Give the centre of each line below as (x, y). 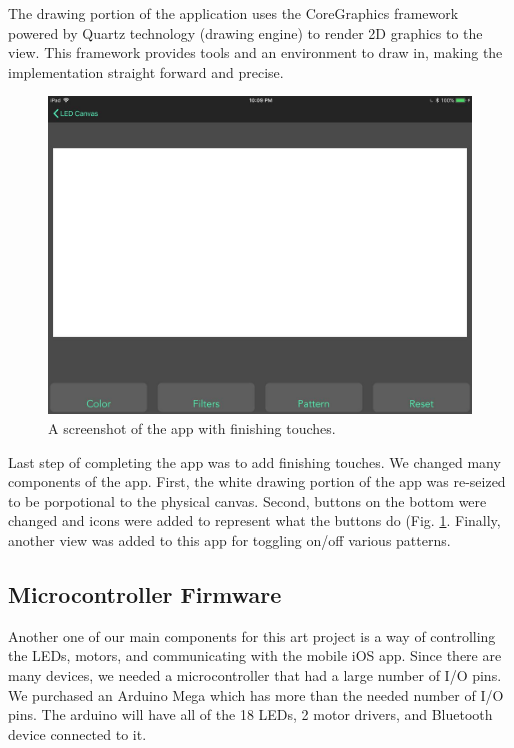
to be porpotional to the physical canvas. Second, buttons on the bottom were (247, 500)
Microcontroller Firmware (145, 593)
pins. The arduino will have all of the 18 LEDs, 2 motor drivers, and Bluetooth (250, 714)
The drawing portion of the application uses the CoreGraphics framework (233, 13)
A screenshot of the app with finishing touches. (192, 427)
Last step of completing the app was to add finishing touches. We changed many (254, 461)
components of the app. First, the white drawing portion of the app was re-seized (257, 481)
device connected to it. (77, 733)
